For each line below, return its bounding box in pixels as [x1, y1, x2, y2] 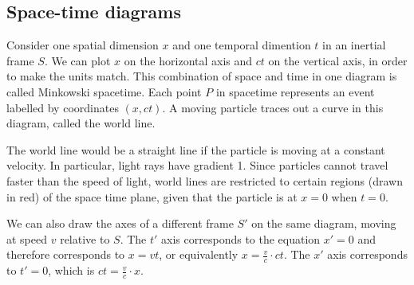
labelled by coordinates [6, 99, 119, 115]
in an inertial [322, 37, 386, 53]
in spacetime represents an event [215, 83, 375, 100]
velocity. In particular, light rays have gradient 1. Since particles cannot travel [6, 157, 388, 174]
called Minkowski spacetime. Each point [6, 83, 202, 100]
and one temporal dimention [172, 37, 311, 53]
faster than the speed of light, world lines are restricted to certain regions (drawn [6, 172, 403, 189]
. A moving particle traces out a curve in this [162, 99, 384, 115]
